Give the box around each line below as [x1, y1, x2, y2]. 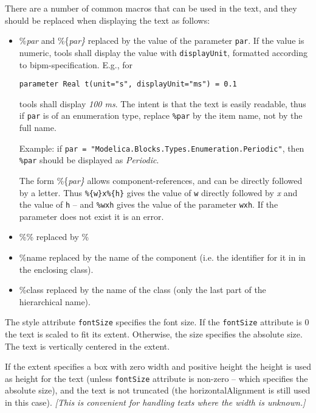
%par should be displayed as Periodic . [19, 154, 159, 166]
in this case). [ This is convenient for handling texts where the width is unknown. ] [5, 396, 306, 409]
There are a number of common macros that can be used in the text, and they [5, 2, 297, 14]
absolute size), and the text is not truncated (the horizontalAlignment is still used [5, 384, 311, 397]
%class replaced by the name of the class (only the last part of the [19, 283, 266, 296]
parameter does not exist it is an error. [19, 210, 164, 222]
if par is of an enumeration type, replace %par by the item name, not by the [19, 109, 303, 122]
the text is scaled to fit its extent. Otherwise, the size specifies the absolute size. [5, 328, 303, 341]
